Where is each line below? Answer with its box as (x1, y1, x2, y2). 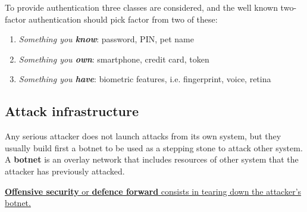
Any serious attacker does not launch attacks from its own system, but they (5, 130, 281, 142)
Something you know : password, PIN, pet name (18, 33, 194, 45)
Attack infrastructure (5, 102, 139, 120)
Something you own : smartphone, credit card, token (18, 52, 209, 65)
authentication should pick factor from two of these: (29, 13, 218, 25)
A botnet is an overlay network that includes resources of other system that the (5, 153, 299, 166)
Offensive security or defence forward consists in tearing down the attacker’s (5, 185, 302, 197)
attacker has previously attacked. (5, 164, 125, 177)
